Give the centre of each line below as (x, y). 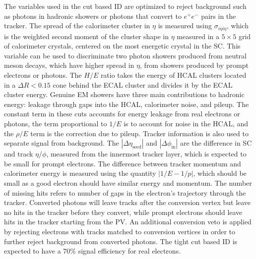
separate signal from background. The (62, 143)
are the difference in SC (216, 143)
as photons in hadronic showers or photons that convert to (93, 16)
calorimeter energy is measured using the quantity (80, 173)
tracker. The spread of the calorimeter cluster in (77, 26)
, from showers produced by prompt (194, 65)
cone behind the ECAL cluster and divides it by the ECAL (143, 84)
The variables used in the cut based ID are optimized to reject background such (125, 6)
